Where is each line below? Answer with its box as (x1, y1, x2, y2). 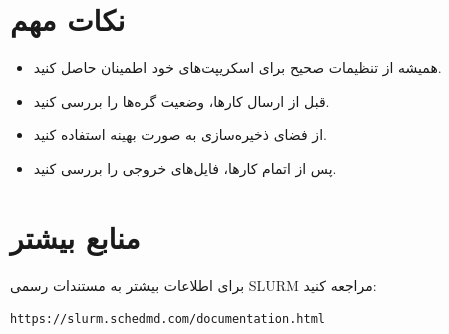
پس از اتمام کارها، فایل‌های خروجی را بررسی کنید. (33, 157, 337, 178)
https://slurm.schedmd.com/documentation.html (10, 312, 325, 327)
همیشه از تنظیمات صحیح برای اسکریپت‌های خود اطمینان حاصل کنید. (33, 57, 442, 78)
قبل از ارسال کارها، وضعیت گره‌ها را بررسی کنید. (33, 90, 330, 111)
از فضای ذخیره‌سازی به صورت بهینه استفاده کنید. (33, 124, 327, 145)
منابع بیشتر (10, 216, 141, 257)
